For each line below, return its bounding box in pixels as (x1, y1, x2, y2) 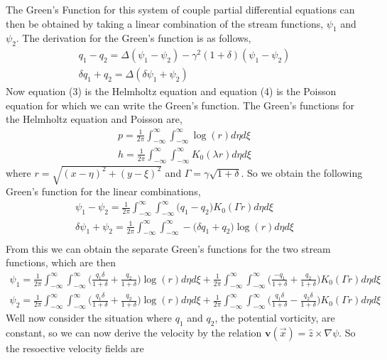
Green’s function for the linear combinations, (6, 184, 201, 199)
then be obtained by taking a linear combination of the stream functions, (6, 16, 324, 31)
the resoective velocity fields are (6, 340, 144, 355)
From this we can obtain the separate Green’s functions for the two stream (6, 241, 331, 256)
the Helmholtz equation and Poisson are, (6, 111, 182, 126)
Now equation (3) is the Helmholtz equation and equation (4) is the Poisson (6, 84, 337, 99)
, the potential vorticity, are (214, 310, 335, 324)
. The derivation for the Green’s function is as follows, (16, 31, 251, 45)
